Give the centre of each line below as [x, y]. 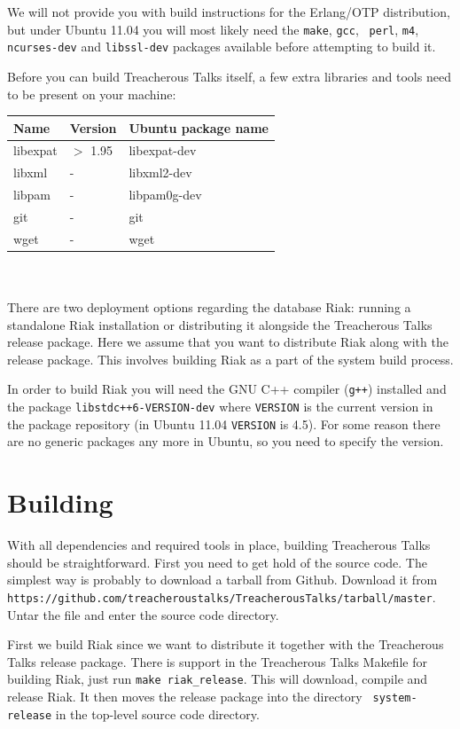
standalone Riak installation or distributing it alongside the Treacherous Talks [220, 324]
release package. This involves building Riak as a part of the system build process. [230, 359]
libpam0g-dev [165, 195]
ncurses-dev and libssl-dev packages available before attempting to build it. [222, 47]
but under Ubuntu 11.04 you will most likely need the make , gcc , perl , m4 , [213, 29]
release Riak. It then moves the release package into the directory [185, 697]
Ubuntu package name [199, 127]
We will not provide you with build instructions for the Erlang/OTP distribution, [229, 12]
